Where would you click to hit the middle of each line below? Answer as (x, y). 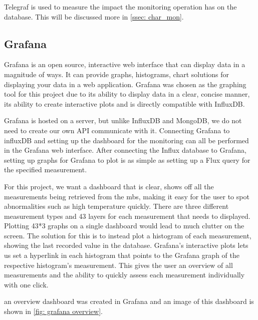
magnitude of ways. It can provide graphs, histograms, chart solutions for (117, 74)
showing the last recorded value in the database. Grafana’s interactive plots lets (126, 245)
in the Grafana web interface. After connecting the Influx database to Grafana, (125, 150)
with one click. (26, 284)
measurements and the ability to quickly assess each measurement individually (124, 275)
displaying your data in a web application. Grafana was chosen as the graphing (125, 84)
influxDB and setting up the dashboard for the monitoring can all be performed (126, 140)
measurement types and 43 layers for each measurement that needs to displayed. (127, 216)
